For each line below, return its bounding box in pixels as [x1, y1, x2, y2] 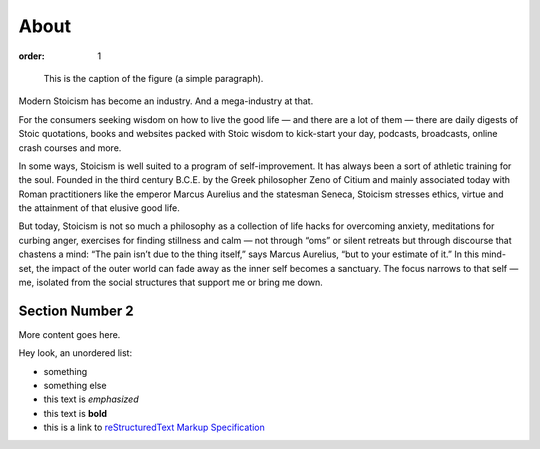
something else [43, 380, 107, 392]
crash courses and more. [18, 141, 122, 154]
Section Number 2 [18, 302, 134, 319]
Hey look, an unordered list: [18, 347, 133, 359]
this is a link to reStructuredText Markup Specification [43, 421, 265, 434]
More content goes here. [18, 328, 121, 340]
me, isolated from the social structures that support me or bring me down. [18, 276, 324, 289]
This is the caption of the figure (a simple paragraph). [43, 72, 264, 84]
